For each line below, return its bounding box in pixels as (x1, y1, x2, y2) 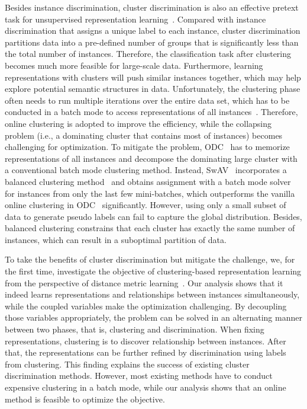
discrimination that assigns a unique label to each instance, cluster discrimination (5, 24, 300, 37)
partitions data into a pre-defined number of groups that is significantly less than (5, 36, 299, 48)
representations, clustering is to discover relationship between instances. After (5, 334, 286, 347)
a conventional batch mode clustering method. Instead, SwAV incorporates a (5, 164, 287, 176)
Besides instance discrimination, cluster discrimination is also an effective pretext (5, 1, 299, 13)
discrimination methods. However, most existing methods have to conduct (5, 369, 273, 382)
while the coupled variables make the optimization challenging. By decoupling (5, 299, 287, 312)
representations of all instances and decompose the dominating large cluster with (5, 152, 298, 164)
